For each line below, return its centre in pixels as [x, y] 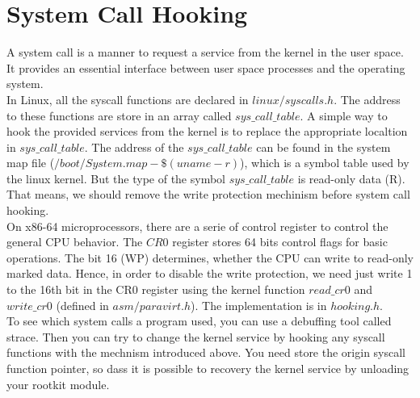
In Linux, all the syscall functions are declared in [128, 99]
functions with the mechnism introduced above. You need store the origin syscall [206, 352]
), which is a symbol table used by [325, 163]
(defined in [82, 305]
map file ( [31, 163]
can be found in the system [323, 147]
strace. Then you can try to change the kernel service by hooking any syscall [196, 336]
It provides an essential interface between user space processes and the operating [206, 67]
